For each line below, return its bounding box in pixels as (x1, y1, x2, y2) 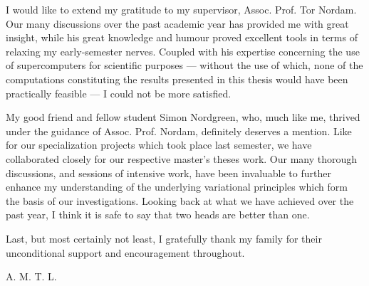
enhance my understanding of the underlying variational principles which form (6, 179, 348, 194)
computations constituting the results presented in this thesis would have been (6, 71, 348, 86)
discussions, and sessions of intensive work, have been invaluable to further (6, 165, 331, 180)
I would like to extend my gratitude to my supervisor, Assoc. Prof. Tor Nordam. (6, 2, 357, 16)
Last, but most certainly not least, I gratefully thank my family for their (6, 231, 322, 245)
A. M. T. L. (6, 269, 57, 284)
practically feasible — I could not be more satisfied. (6, 85, 232, 100)
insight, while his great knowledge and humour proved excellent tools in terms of (6, 30, 358, 45)
